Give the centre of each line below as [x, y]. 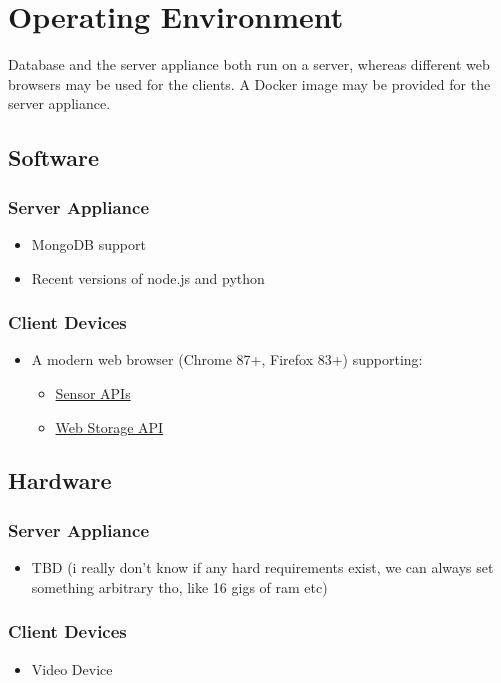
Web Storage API [109, 426]
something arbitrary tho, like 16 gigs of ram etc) [179, 586]
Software [54, 157]
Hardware [60, 480]
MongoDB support [88, 243]
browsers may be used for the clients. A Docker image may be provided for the [249, 83]
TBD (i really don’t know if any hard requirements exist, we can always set [262, 567]
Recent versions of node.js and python [148, 277]
